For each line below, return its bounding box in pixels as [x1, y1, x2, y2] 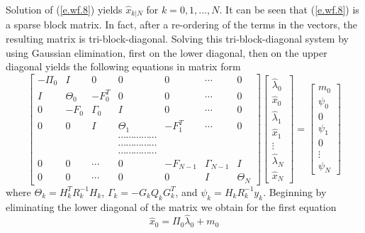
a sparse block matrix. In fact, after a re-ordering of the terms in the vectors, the [6, 17, 358, 32]
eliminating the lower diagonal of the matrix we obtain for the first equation [6, 199, 337, 214]
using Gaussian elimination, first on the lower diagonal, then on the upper [6, 45, 327, 60]
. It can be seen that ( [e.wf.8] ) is [219, 2, 359, 16]
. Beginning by [263, 184, 327, 199]
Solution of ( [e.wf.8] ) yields [6, 2, 123, 16]
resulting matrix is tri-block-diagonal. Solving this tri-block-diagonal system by [6, 31, 349, 46]
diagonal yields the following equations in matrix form [6, 59, 241, 74]
